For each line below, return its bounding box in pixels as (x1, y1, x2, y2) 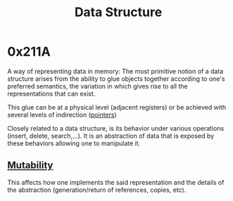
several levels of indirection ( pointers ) (7, 110, 118, 119)
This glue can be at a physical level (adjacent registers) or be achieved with (7, 103, 227, 111)
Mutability (7, 160, 53, 171)
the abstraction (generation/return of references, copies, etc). (7, 186, 187, 194)
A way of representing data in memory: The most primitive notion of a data (7, 67, 224, 75)
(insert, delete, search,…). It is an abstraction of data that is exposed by (7, 131, 215, 140)
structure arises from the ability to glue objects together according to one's (7, 74, 225, 83)
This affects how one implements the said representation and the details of (7, 178, 225, 186)
